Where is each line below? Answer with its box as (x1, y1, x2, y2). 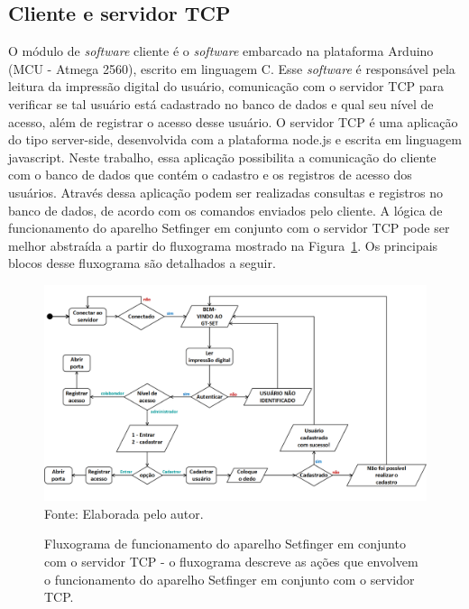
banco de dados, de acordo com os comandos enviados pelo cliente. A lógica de (8, 200, 443, 219)
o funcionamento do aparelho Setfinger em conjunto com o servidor (44, 569, 415, 588)
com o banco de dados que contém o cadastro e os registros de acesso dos (8, 165, 412, 184)
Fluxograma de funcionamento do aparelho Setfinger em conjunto (44, 534, 406, 553)
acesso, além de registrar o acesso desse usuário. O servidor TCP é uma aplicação (8, 112, 458, 131)
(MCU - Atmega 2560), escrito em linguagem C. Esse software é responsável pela (8, 59, 455, 78)
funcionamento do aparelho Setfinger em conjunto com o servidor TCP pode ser (8, 218, 450, 237)
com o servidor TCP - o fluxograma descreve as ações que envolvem (44, 552, 418, 571)
